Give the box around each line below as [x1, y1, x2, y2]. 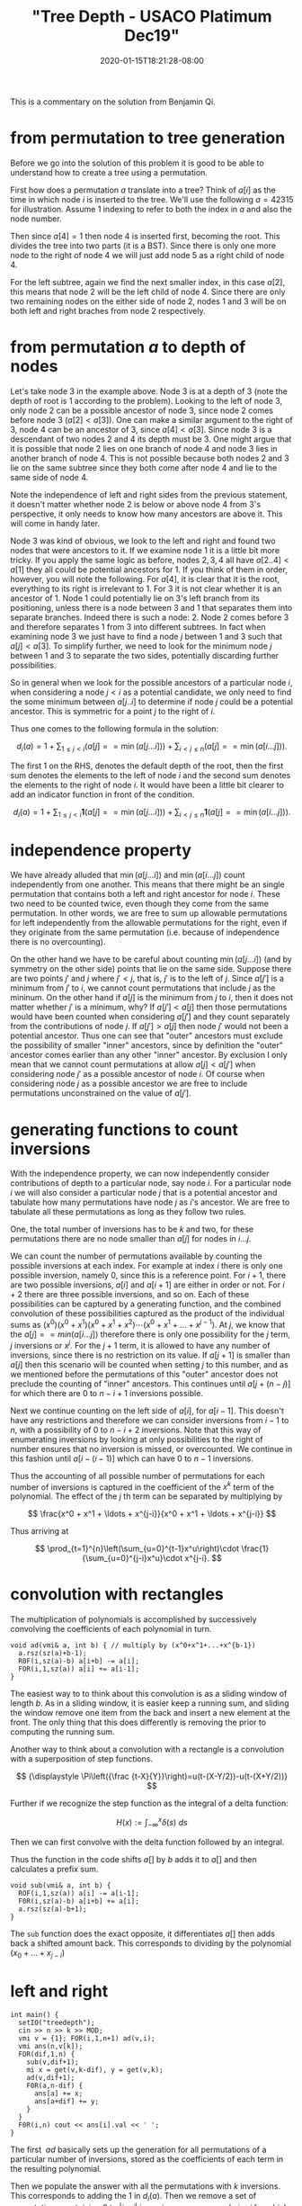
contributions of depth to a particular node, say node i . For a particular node [10, 1178, 292, 1188]
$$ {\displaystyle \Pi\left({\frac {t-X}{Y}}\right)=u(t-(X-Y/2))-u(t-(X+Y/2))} [15, 1771, 289, 1782]
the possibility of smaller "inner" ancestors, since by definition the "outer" [10, 1040, 284, 1051]
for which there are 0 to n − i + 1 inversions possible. [10, 1387, 203, 1398]
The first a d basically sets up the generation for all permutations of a [10, 2144, 267, 2156]
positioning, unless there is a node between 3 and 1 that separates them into [10, 602, 293, 613]
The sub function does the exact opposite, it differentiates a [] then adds [10, 1928, 275, 1939]
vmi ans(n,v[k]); [18, 2042, 84, 2051]
